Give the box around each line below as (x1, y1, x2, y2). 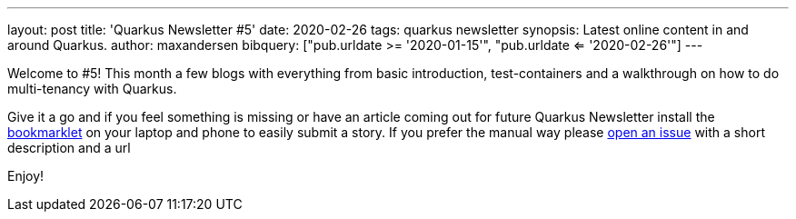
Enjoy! (7, 168, 45, 184)
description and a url (7, 140, 131, 155)
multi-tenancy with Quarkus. (7, 81, 177, 96)
